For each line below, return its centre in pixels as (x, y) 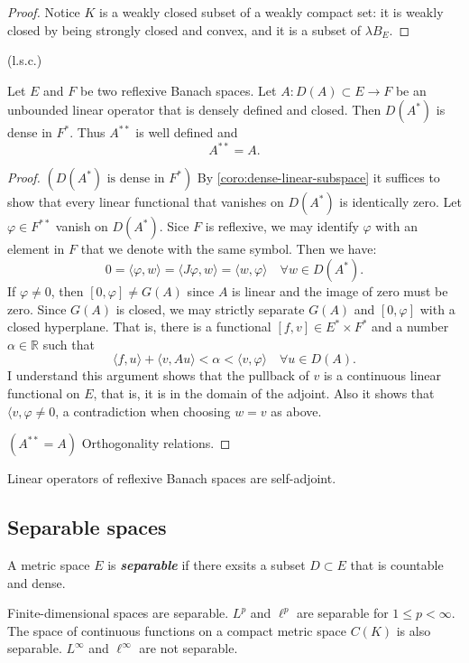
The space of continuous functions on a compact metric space (177, 630)
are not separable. (189, 648)
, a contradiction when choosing (143, 411)
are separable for (342, 613)
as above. (296, 411)
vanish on (82, 226)
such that (69, 344)
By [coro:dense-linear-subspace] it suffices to (318, 177)
